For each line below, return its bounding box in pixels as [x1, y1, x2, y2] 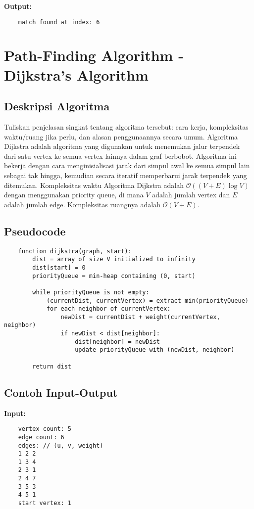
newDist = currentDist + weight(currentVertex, [60, 313, 220, 321]
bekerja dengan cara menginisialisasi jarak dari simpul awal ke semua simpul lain [4, 160, 250, 171]
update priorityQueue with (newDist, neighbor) [75, 346, 235, 354]
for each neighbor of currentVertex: [46, 305, 171, 313]
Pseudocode [4, 223, 66, 238]
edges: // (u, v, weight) [18, 442, 103, 449]
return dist [32, 363, 72, 370]
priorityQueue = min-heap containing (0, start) [32, 272, 196, 279]
